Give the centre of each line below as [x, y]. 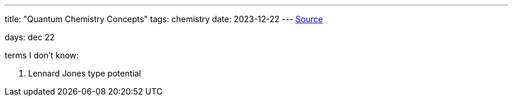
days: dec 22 [30, 37]
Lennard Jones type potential [85, 73]
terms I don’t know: [42, 55]
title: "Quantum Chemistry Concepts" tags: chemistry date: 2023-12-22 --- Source [164, 19]
